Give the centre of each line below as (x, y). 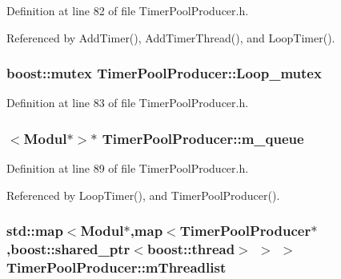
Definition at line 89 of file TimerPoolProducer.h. (128, 168)
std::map (35, 231)
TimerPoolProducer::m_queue (203, 138)
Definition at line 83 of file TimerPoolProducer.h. (128, 103)
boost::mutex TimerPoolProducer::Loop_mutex (164, 73)
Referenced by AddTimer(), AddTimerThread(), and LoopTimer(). (171, 37)
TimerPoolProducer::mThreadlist (116, 267)
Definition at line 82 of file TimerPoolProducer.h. (128, 10)
